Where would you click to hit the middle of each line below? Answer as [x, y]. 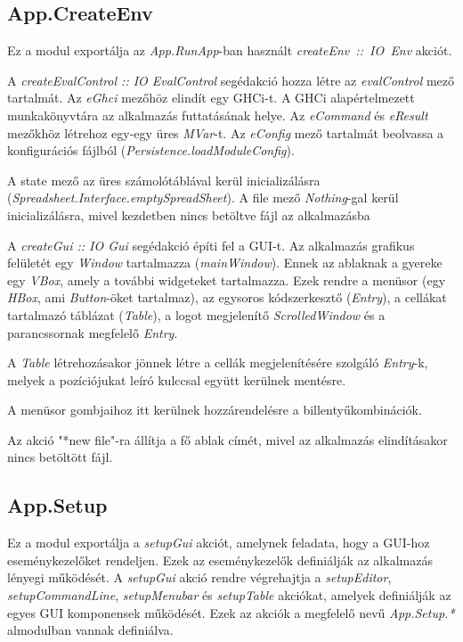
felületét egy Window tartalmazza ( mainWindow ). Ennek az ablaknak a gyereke [225, 263]
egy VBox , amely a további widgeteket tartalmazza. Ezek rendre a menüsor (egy [227, 280]
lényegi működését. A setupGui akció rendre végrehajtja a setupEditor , [199, 577]
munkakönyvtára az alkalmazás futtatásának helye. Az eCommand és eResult [218, 115]
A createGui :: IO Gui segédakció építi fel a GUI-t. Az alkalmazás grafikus [211, 245]
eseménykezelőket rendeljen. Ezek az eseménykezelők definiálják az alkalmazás [220, 560]
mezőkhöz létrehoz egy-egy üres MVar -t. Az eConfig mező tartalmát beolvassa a [226, 132]
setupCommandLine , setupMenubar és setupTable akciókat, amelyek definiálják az [229, 595]
